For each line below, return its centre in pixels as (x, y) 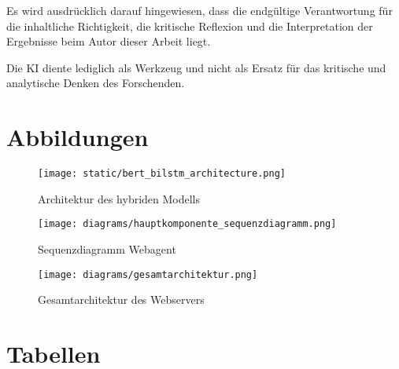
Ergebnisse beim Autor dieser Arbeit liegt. (109, 41)
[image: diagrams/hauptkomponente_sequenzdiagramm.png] (187, 224)
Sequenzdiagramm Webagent (107, 249)
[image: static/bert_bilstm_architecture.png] (162, 174)
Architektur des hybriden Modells (119, 198)
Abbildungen (78, 137)
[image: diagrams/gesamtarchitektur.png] (148, 274)
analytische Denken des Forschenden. (96, 83)
